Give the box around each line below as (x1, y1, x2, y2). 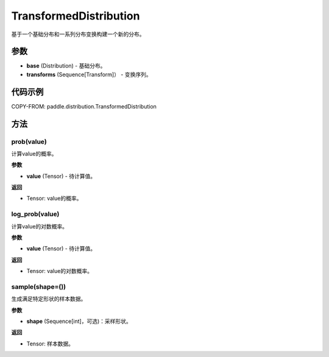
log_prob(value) (11, 210, 60, 219)
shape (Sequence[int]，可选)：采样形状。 (26, 317, 132, 325)
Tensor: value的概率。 (26, 195, 82, 202)
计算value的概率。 (11, 150, 57, 157)
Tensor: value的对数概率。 (26, 267, 93, 275)
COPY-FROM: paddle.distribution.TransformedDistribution (11, 102, 157, 110)
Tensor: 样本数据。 (26, 340, 74, 347)
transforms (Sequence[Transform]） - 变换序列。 (26, 71, 152, 78)
